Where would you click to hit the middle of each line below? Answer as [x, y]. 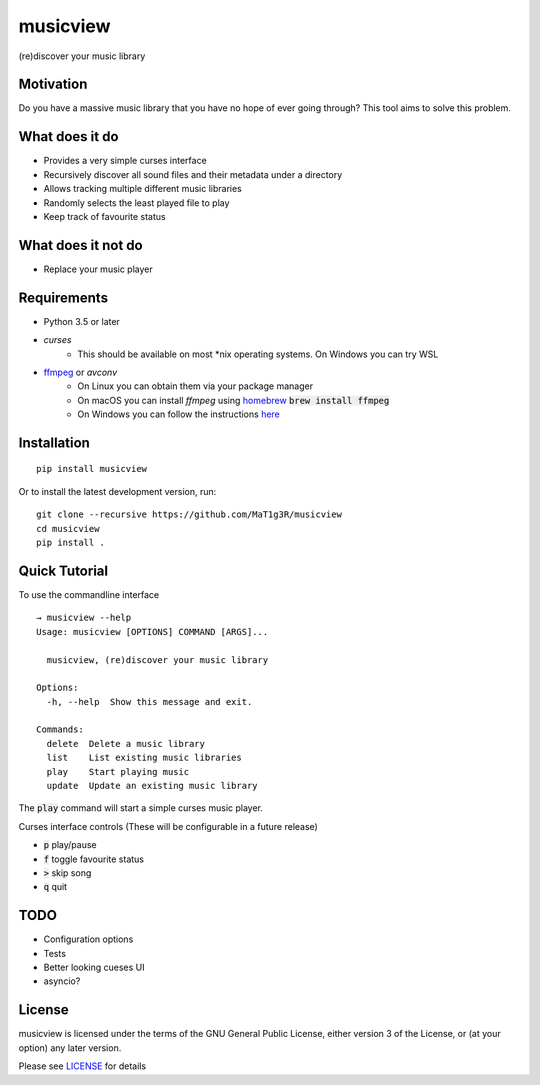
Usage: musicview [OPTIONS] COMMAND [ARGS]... [152, 631]
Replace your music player [98, 269]
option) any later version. [70, 1047]
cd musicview [68, 528]
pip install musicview [92, 469]
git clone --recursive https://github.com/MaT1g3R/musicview [189, 514]
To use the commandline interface [89, 594]
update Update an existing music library [152, 786]
